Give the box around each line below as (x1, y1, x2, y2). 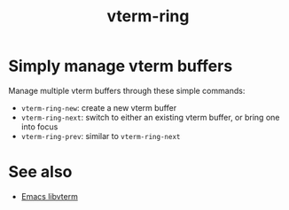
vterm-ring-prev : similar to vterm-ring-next (20, 130, 181, 141)
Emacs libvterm (20, 191, 79, 201)
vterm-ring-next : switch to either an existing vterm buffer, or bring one (20, 112, 280, 122)
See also (8, 162, 73, 183)
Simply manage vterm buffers (8, 56, 233, 76)
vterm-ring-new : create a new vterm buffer (20, 102, 177, 113)
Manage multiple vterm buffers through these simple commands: (8, 85, 246, 96)
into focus (20, 121, 59, 132)
